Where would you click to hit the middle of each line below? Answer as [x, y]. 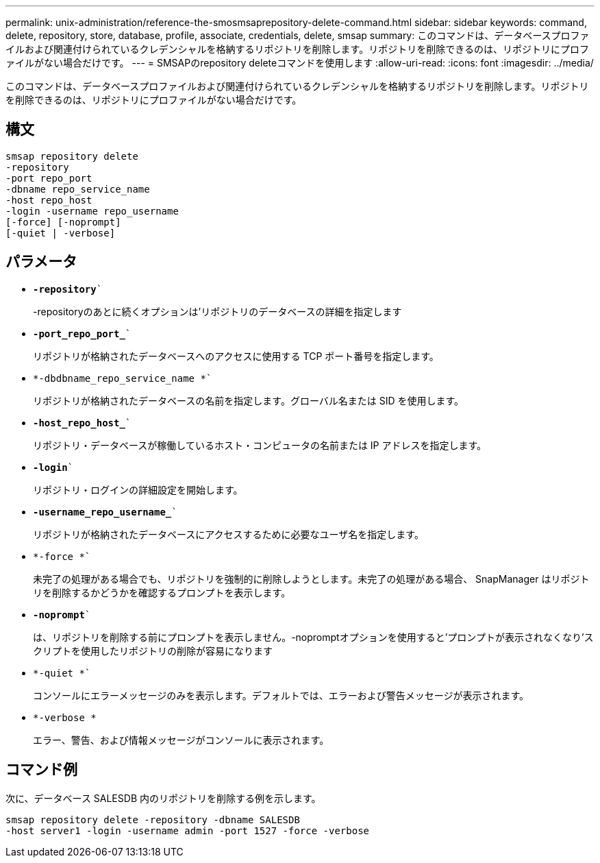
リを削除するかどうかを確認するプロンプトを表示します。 [162, 592]
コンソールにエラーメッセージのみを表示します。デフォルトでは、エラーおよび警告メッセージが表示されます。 [281, 695]
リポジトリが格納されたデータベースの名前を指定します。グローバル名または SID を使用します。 [249, 400]
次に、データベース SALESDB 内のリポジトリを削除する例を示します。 [163, 798]
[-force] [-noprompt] [63, 222]
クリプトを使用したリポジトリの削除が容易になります [153, 651]
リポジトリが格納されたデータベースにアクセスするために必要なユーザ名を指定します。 [228, 534]
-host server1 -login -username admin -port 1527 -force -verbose [188, 830]
